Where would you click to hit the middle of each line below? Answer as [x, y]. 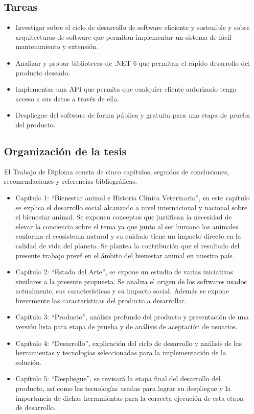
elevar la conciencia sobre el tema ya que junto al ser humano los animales [127, 226]
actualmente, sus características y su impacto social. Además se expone [122, 291]
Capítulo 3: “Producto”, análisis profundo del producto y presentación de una [132, 317]
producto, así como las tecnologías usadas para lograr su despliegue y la [123, 388]
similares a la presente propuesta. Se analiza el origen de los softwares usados [131, 281]
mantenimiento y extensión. [57, 46]
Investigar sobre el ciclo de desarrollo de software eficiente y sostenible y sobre [133, 27]
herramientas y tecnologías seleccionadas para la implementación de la [121, 353]
